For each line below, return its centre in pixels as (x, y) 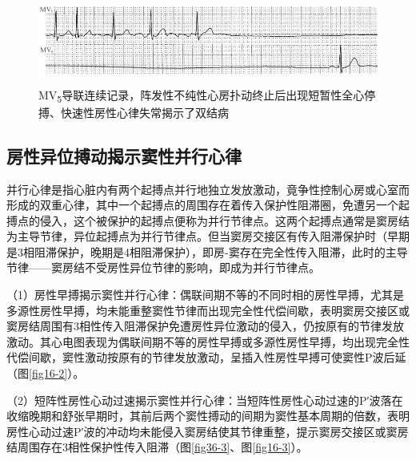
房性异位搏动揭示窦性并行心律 (124, 155)
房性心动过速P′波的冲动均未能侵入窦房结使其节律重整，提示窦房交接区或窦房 (208, 431)
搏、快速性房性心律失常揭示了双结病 (134, 112)
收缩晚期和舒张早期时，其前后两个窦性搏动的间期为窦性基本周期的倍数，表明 (208, 416)
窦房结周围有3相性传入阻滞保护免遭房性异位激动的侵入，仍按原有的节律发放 (205, 326)
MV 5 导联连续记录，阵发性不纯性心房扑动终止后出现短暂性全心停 (207, 95)
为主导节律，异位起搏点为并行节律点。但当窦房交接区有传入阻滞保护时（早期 (208, 236)
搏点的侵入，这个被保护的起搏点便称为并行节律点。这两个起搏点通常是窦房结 (208, 220)
